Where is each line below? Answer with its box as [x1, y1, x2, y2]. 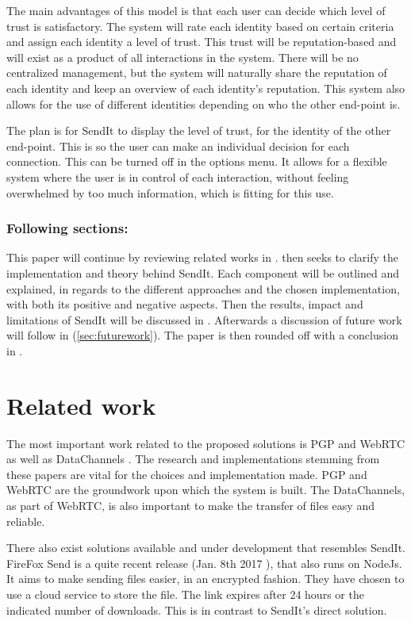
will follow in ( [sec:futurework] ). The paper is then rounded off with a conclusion [6, 327, 398, 343]
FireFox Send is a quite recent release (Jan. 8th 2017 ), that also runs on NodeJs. [6, 554, 402, 571]
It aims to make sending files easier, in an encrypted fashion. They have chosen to [6, 570, 405, 587]
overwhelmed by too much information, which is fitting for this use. [6, 184, 334, 201]
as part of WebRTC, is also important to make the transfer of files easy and [6, 497, 375, 513]
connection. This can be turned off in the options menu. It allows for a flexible [6, 153, 387, 170]
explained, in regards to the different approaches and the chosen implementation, [6, 280, 400, 297]
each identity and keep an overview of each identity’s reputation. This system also [6, 79, 405, 96]
